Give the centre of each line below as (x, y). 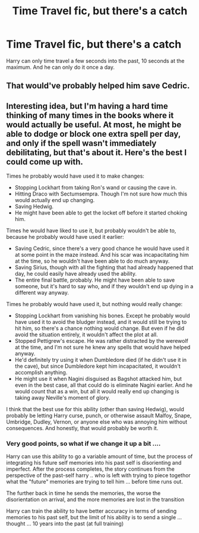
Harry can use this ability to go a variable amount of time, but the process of (99, 456)
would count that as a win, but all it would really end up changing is (97, 392)
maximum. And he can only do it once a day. (60, 67)
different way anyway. (42, 293)
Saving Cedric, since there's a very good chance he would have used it (102, 248)
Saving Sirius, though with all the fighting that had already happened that (104, 267)
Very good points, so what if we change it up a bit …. (83, 444)
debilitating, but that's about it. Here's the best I (97, 152)
